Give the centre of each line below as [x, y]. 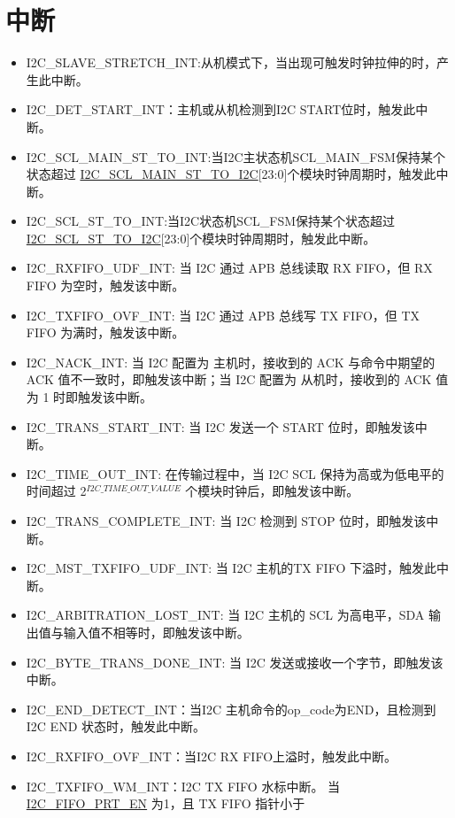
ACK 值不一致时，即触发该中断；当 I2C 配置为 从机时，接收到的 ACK [229, 379]
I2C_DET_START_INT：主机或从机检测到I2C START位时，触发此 [221, 109]
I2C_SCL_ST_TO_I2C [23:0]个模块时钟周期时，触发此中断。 [201, 238]
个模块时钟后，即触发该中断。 [272, 491]
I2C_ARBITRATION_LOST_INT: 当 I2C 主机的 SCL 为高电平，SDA [225, 615]
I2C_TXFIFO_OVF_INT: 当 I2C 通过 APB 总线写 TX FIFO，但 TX [223, 315]
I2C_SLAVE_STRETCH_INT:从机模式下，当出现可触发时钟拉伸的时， [231, 62]
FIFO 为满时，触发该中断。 [105, 332]
